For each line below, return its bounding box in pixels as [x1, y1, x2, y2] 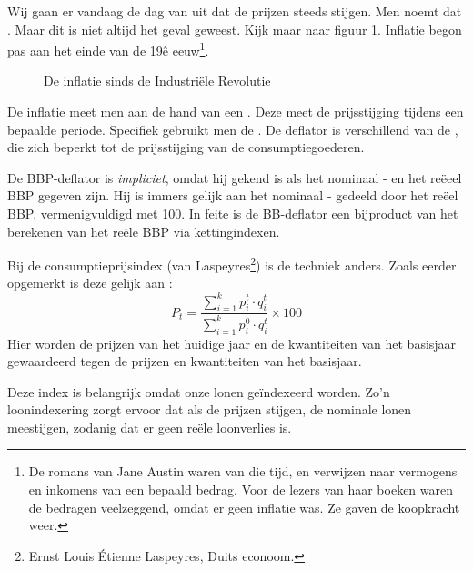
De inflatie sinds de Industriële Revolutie [44, 71, 271, 90]
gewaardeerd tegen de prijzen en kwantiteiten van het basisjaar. [7, 352, 362, 371]
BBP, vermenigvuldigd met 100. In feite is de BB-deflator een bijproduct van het [7, 204, 458, 222]
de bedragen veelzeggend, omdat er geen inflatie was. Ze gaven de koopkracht [28, 497, 460, 516]
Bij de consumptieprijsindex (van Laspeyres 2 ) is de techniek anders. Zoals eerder [7, 253, 457, 274]
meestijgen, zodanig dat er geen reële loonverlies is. [7, 417, 292, 436]
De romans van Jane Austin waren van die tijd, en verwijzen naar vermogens [28, 462, 458, 481]
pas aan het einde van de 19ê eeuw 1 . [7, 38, 209, 59]
